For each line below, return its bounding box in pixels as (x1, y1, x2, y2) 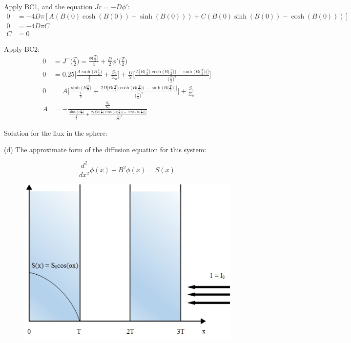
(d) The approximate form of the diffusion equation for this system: (4, 144, 206, 154)
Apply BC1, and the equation (4, 1, 93, 11)
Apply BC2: (4, 43, 40, 54)
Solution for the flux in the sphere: (4, 128, 107, 138)
